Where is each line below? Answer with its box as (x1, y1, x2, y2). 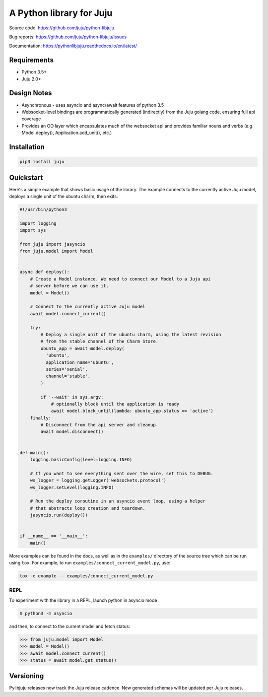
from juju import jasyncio (19, 241, 85, 247)
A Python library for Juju (9, 7, 113, 18)
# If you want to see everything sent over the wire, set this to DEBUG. (30, 471, 213, 476)
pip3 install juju (19, 159, 65, 165)
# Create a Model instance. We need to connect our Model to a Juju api (30, 276, 211, 281)
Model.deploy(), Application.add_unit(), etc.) (21, 130, 112, 136)
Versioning (9, 672, 44, 680)
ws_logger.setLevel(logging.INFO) (30, 485, 114, 490)
